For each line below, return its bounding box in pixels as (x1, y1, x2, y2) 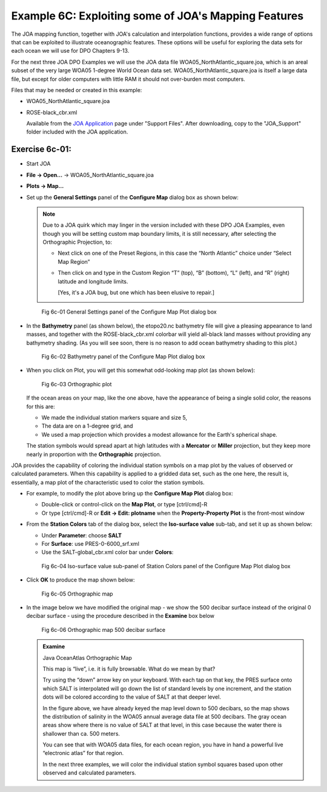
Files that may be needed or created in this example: (11, 86, 142, 93)
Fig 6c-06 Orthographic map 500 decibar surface (41, 626, 166, 633)
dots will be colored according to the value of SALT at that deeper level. (42, 693, 221, 700)
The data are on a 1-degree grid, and (41, 422, 133, 430)
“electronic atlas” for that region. (42, 750, 124, 757)
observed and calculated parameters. (42, 769, 136, 776)
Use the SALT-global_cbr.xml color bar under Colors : (41, 549, 174, 556)
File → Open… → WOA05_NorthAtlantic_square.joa (26, 171, 154, 178)
